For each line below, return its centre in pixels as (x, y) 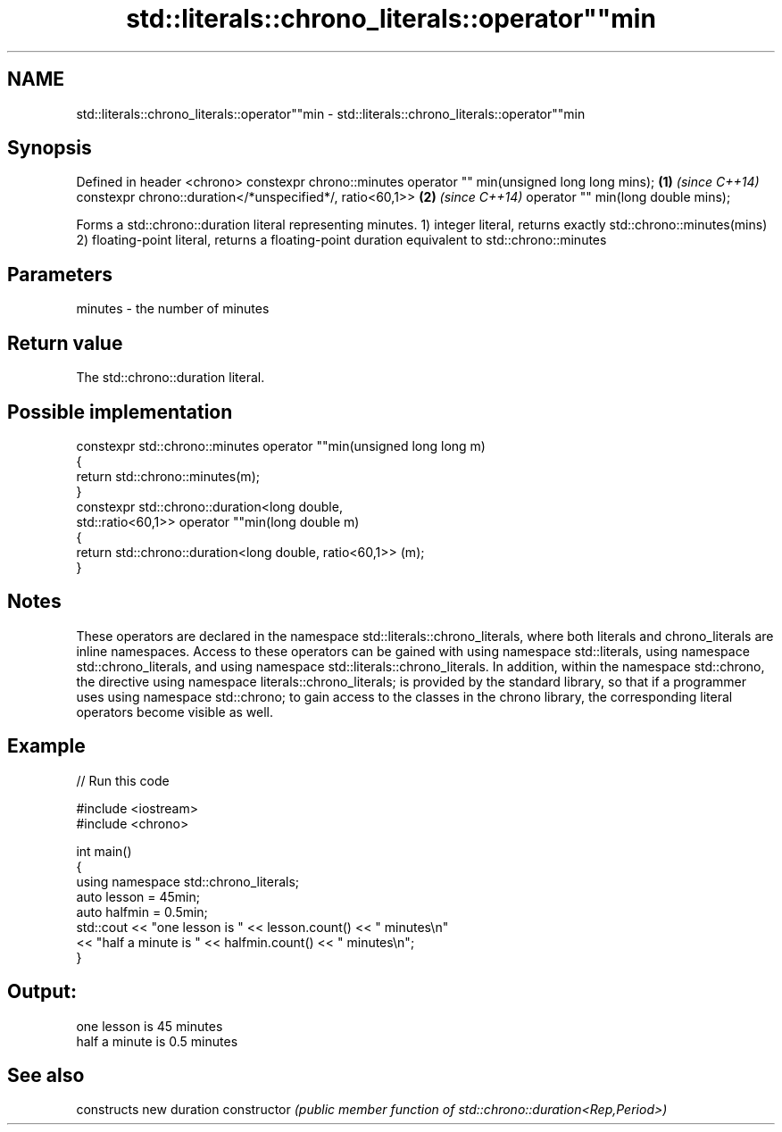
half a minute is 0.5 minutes (157, 1041)
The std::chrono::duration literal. (171, 378)
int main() (104, 851)
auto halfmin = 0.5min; (142, 911)
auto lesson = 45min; (138, 896)
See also (46, 1075)
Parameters (60, 274)
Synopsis (50, 148)
